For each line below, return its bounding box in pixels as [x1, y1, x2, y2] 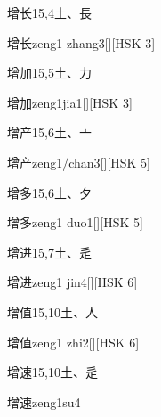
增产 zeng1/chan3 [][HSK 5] [7, 152, 151, 171]
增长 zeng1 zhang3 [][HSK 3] [7, 33, 156, 52]
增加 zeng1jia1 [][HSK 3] [7, 93, 133, 111]
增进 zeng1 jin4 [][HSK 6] [7, 273, 138, 291]
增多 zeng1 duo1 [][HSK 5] [7, 213, 143, 232]
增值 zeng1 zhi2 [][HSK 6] [7, 332, 140, 351]
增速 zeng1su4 [7, 392, 81, 411]
